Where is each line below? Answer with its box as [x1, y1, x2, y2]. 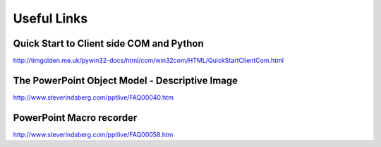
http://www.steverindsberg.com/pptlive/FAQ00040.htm [13, 93, 174, 102]
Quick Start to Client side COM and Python [13, 37, 204, 49]
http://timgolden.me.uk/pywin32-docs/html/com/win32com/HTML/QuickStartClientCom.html [13, 57, 284, 65]
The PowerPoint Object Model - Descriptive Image [13, 74, 238, 86]
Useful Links [13, 11, 88, 26]
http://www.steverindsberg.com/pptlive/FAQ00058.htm [13, 130, 174, 139]
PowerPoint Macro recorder [13, 112, 138, 124]
